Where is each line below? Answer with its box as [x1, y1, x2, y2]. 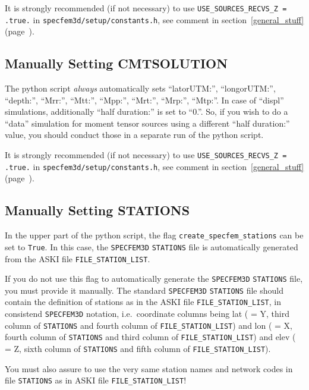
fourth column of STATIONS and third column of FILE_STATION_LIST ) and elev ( [5, 331, 296, 343]
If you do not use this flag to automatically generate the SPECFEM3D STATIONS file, [5, 272, 303, 285]
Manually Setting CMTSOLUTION [5, 54, 228, 73]
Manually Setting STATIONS [5, 201, 190, 219]
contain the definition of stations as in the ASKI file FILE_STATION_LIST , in [5, 295, 281, 308]
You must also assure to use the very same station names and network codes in [5, 362, 293, 375]
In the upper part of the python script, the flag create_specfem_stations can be [5, 229, 304, 241]
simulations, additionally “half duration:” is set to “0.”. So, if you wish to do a [5, 105, 288, 118]
